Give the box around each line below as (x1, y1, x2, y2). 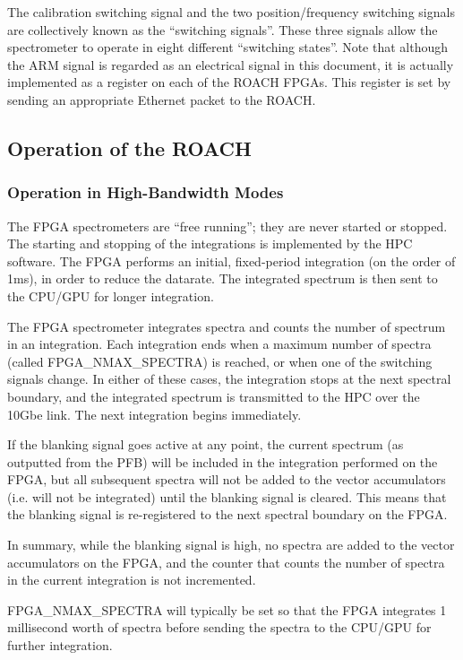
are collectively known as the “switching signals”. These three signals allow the (7, 20, 438, 39)
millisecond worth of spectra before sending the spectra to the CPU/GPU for (7, 618, 432, 637)
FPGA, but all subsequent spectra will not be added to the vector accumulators (7, 470, 446, 489)
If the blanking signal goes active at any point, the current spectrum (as (7, 435, 404, 454)
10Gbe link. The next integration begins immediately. (7, 404, 302, 423)
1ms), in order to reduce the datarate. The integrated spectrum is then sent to (7, 269, 438, 288)
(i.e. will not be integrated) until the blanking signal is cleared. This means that (7, 487, 447, 506)
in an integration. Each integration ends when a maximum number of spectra (7, 334, 432, 353)
